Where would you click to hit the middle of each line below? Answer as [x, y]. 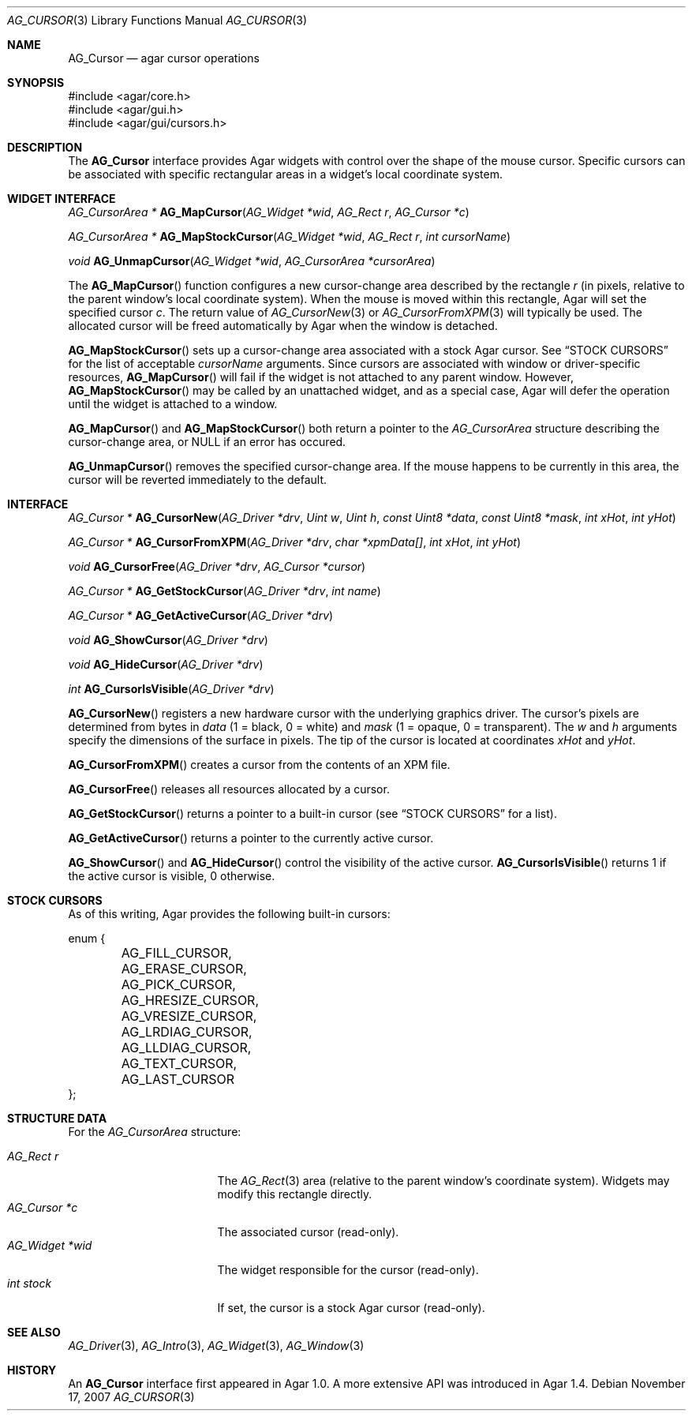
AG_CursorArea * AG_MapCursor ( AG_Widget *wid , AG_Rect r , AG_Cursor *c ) [269, 212]
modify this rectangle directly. [295, 1194]
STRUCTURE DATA [57, 1118]
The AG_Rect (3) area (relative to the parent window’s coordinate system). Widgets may [443, 1181]
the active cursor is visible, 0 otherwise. [172, 876]
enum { [87, 938]
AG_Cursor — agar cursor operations [164, 58]
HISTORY [32, 1370]
